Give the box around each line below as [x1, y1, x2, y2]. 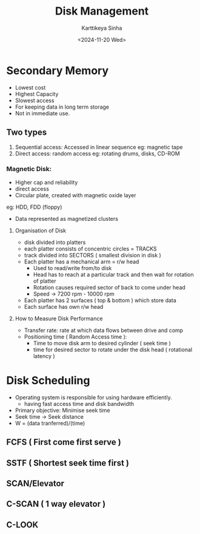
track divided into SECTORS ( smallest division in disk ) [24, 251, 162, 259]
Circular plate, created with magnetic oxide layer [15, 191, 136, 198]
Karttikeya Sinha [81, 24, 122, 32]
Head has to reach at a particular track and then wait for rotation [33, 271, 194, 278]
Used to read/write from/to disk [33, 264, 112, 271]
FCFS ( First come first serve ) [6, 437, 121, 447]
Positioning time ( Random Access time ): [24, 333, 127, 340]
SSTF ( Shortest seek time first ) [6, 458, 129, 468]
